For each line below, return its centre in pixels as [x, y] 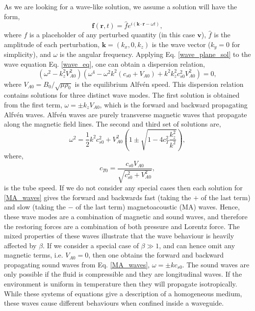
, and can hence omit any [197, 245]
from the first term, [33, 104]
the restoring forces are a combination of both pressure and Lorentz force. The [122, 226]
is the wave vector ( [181, 44]
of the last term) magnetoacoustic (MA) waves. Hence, [158, 207]
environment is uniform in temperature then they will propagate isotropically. [121, 284]
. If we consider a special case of [91, 245]
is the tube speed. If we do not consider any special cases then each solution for [123, 188]
